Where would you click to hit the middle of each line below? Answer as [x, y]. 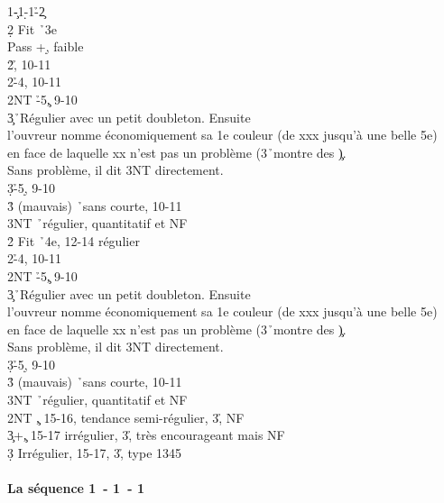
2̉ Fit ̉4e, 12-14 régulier [74, 240]
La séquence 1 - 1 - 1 [76, 488]
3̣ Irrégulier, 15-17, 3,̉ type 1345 [95, 452]
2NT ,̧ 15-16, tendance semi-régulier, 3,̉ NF [126, 417]
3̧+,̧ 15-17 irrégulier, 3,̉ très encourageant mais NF [146, 435]
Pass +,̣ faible [46, 46]
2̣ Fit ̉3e [32, 28]
